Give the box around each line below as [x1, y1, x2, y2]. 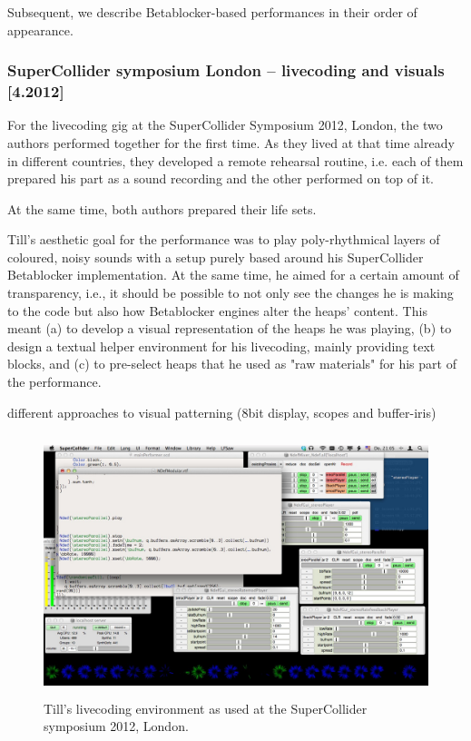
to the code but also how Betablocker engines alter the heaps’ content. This [7, 301, 427, 320]
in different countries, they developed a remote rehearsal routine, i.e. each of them [7, 151, 464, 170]
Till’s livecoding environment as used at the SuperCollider [44, 698, 368, 717]
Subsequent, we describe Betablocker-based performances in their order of [7, 3, 417, 21]
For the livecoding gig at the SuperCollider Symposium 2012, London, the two [7, 115, 443, 134]
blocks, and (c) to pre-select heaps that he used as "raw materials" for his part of [7, 354, 456, 373]
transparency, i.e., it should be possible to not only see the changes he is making [7, 283, 454, 302]
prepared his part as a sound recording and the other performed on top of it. [7, 169, 434, 188]
